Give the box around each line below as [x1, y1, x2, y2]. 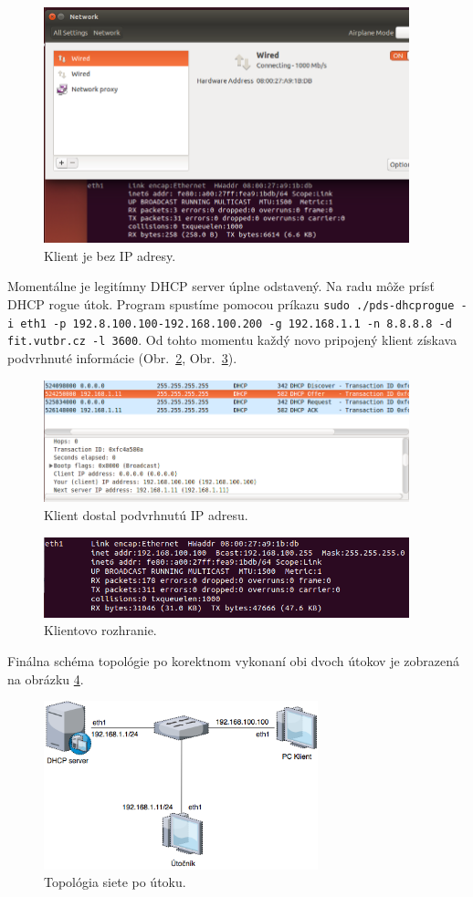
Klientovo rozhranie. [44, 621, 157, 640]
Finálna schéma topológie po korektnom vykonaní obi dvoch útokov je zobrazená [7, 651, 460, 670]
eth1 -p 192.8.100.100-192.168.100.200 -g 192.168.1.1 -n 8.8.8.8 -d [20, 317, 452, 330]
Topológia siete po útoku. [44, 872, 186, 892]
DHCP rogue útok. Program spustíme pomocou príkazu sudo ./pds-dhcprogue [7, 294, 455, 313]
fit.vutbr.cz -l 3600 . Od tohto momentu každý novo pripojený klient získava [7, 330, 457, 349]
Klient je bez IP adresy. [44, 245, 176, 265]
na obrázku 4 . [7, 669, 84, 688]
